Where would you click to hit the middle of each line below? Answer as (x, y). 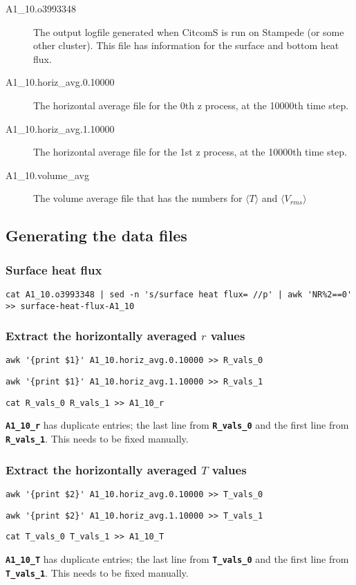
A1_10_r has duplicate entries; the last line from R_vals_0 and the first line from (177, 425)
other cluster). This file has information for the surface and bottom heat (186, 45)
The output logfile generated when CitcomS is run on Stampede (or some (189, 31)
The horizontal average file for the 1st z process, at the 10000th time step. (190, 152)
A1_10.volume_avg (47, 175)
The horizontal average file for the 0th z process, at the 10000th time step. (191, 105)
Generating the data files (96, 235)
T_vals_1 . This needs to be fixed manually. (97, 572)
